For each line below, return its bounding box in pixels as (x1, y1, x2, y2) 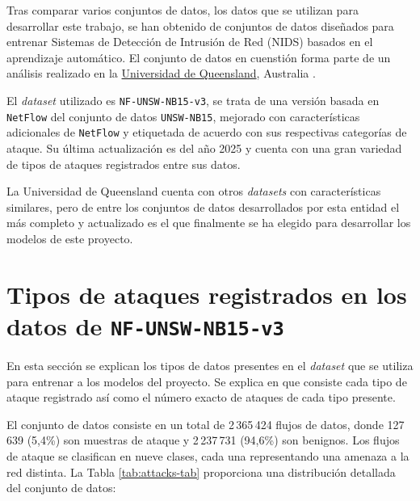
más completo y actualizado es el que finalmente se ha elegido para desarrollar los (6, 214, 411, 231)
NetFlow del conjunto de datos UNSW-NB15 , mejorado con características (6, 107, 360, 124)
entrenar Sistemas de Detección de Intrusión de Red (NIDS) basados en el (6, 33, 373, 50)
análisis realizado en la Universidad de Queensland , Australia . (6, 65, 316, 82)
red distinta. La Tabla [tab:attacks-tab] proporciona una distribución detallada (6, 463, 396, 480)
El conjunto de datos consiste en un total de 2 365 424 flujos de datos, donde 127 (6, 415, 405, 432)
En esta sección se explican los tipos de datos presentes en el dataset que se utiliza (6, 356, 414, 373)
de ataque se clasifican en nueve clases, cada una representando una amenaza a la (6, 447, 409, 464)
